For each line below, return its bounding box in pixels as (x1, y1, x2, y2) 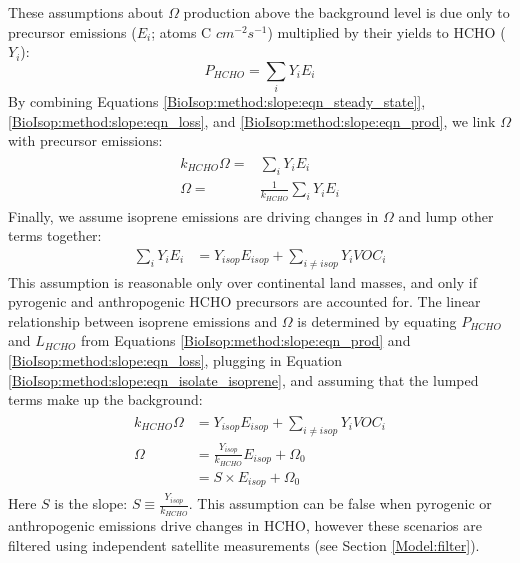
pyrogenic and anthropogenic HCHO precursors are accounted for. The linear (8, 291, 481, 312)
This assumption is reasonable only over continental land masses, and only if (8, 271, 477, 292)
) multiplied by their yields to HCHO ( (267, 21, 506, 42)
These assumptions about (8, 2, 164, 22)
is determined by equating (297, 310, 457, 331)
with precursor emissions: (8, 130, 163, 151)
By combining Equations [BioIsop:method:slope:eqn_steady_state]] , (8, 91, 426, 112)
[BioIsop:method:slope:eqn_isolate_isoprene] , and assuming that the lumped (8, 369, 479, 390)
